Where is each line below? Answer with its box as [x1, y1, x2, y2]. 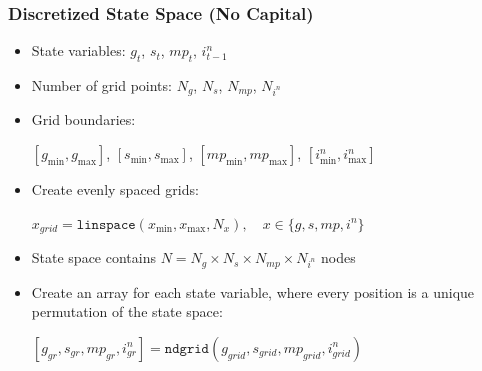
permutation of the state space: [31, 301, 223, 322]
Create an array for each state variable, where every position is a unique [31, 281, 475, 302]
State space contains [31, 247, 156, 268]
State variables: [31, 40, 126, 61]
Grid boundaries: [31, 109, 136, 130]
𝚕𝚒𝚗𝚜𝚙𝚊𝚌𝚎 [76, 217, 136, 232]
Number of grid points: [31, 75, 172, 96]
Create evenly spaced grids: [31, 179, 199, 200]
